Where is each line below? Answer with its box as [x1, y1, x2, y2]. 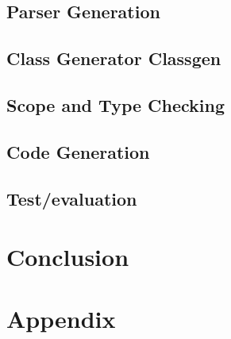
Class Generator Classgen [6, 46, 221, 71]
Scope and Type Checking [6, 92, 225, 117]
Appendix [6, 302, 116, 335]
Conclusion [6, 241, 129, 273]
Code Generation [6, 139, 150, 164]
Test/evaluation [6, 186, 137, 210]
